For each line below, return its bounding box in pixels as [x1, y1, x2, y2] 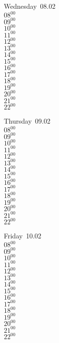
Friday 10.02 [4, 231, 42, 241]
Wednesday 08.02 [4, 1, 56, 11]
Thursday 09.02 [4, 116, 50, 126]
